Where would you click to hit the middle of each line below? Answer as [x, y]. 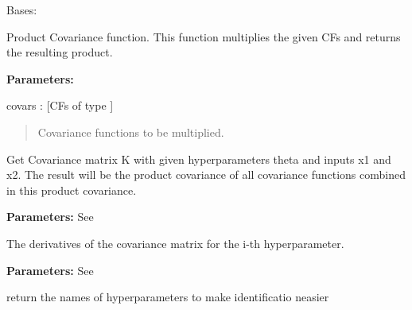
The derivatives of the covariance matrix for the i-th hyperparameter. [175, 243]
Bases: [22, 10]
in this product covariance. [72, 190]
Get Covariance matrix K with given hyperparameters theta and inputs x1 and [199, 159]
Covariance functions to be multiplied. [131, 132]
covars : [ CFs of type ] [60, 105]
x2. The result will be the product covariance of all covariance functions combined [206, 174]
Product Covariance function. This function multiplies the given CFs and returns [204, 36]
